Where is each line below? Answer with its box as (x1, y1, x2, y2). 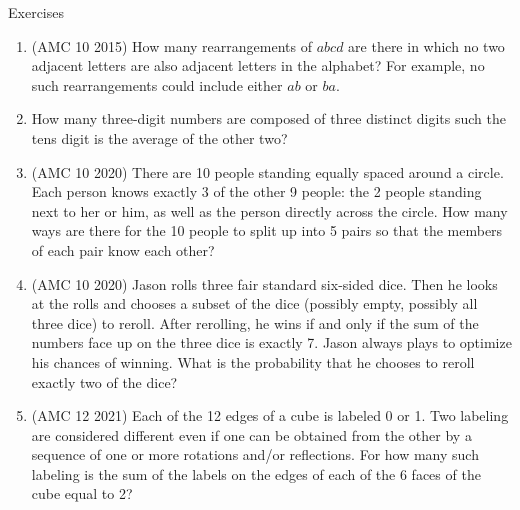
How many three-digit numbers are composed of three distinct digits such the (31, 108, 506, 129)
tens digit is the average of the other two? (31, 127, 288, 148)
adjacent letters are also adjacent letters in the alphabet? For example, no (31, 55, 485, 76)
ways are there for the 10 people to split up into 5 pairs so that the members (31, 220, 503, 241)
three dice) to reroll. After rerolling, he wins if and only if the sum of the (31, 312, 479, 333)
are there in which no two (348, 35, 505, 56)
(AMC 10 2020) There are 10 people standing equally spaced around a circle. (31, 161, 504, 182)
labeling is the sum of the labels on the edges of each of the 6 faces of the (31, 463, 481, 484)
